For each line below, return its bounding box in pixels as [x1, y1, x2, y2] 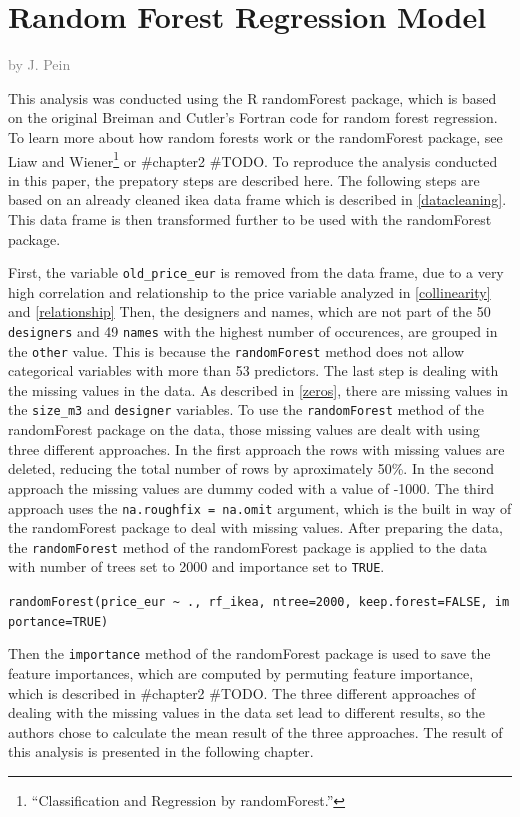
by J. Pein [8, 54, 71, 75]
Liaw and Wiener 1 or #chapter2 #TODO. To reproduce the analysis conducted [8, 147, 498, 171]
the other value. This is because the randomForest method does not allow [8, 340, 465, 361]
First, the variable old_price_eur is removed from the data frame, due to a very [8, 262, 504, 283]
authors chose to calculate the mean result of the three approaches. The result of [8, 721, 503, 742]
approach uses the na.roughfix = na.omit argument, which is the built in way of [8, 497, 512, 518]
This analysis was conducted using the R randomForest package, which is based [8, 87, 497, 108]
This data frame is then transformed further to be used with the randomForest [8, 208, 492, 229]
